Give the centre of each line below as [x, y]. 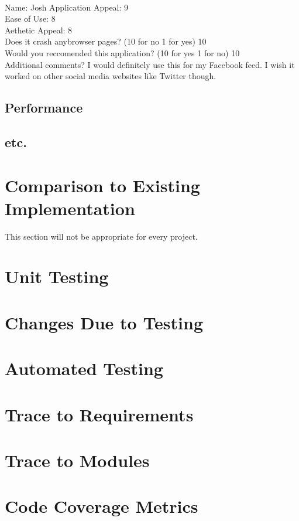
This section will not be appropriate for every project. [101, 236]
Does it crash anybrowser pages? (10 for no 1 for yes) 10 [106, 41]
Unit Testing [57, 276]
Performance [44, 108]
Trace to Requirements [99, 414]
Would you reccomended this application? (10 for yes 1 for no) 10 [122, 52]
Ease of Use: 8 [30, 18]
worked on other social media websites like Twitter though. [111, 76]
